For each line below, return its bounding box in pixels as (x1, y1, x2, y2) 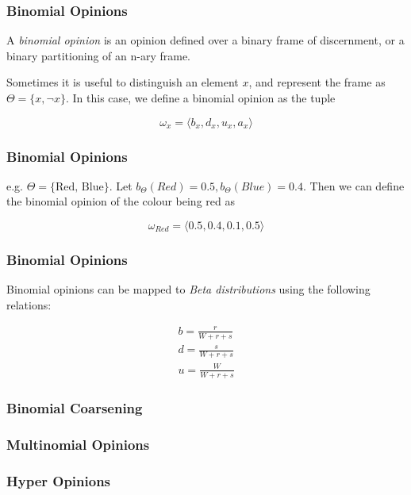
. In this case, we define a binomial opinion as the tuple (65, 90, 336, 106)
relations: (6, 296, 52, 313)
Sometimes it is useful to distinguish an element (6, 74, 239, 90)
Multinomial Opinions (6, 435, 150, 455)
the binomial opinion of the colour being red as (6, 193, 235, 209)
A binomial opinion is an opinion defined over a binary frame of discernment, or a (6, 32, 405, 48)
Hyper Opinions (6, 471, 111, 491)
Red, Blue (56, 181, 104, 193)
